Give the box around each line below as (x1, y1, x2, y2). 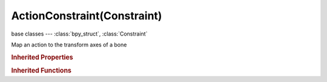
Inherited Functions (11, 66, 72, 75)
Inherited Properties (11, 53, 74, 61)
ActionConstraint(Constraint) (11, 9, 162, 22)
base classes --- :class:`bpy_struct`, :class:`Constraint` (11, 30, 148, 37)
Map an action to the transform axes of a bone (11, 41, 127, 48)
